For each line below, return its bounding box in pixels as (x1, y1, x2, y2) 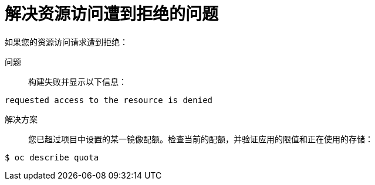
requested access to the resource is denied (5, 95, 213, 105)
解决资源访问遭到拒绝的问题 (5, 4, 219, 24)
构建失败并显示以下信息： (28, 76, 127, 87)
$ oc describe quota (5, 152, 99, 162)
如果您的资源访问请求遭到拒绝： (5, 36, 128, 47)
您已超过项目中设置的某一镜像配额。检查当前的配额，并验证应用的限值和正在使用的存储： (28, 133, 373, 144)
